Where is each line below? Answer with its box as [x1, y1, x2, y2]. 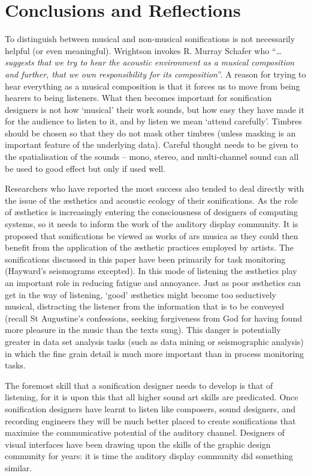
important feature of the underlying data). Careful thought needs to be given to [5, 138, 298, 151]
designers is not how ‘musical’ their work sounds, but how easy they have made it [5, 103, 304, 115]
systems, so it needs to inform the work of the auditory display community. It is [5, 218, 298, 230]
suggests [5, 56, 34, 69]
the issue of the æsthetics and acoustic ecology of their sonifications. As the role [5, 194, 298, 206]
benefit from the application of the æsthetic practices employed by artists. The [5, 241, 294, 254]
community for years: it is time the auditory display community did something [5, 450, 294, 462]
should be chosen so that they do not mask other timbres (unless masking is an [5, 126, 296, 139]
